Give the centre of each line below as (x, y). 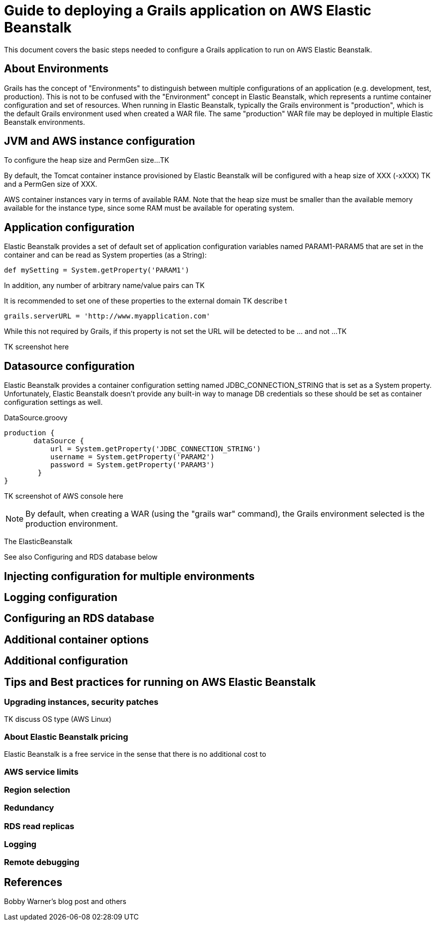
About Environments (56, 69)
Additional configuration (66, 661)
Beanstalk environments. (45, 122)
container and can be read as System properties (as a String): (105, 255)
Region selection (37, 789)
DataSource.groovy (36, 418)
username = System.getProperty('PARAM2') (132, 457)
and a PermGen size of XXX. (51, 184)
